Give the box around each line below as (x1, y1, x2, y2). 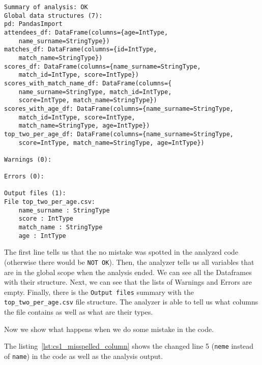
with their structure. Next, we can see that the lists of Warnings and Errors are (4, 277, 252, 287)
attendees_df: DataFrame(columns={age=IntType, (4, 28, 168, 36)
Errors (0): (4, 173, 44, 180)
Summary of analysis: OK (4, 4, 88, 11)
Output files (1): (4, 190, 66, 197)
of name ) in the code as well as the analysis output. (4, 350, 163, 361)
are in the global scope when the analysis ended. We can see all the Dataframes (4, 266, 252, 277)
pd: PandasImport (4, 20, 63, 28)
